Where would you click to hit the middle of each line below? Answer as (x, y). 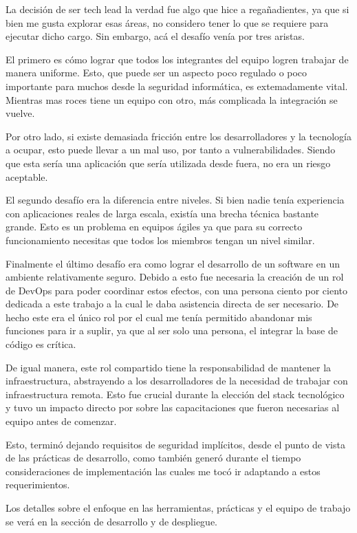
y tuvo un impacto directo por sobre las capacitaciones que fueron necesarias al (173, 407)
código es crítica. (41, 344)
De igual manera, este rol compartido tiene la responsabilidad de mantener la (169, 367)
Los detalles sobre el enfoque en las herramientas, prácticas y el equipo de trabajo (178, 508)
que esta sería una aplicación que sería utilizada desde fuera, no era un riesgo (168, 163)
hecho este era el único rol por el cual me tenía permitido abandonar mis (159, 317)
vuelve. (20, 113)
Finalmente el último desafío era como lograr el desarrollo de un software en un (173, 263)
